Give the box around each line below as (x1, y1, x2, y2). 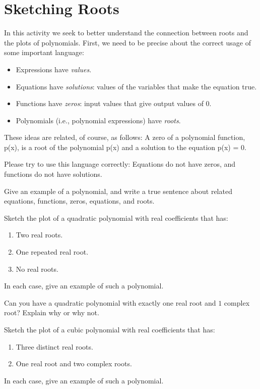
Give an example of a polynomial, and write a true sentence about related (4, 185, 232, 196)
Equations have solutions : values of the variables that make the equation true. (16, 81, 257, 91)
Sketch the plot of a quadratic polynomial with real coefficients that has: (4, 212, 228, 223)
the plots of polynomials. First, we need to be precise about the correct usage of (4, 37, 251, 47)
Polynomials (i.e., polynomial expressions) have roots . (16, 115, 181, 125)
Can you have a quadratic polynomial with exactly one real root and (4, 297, 216, 308)
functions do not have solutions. (4, 169, 102, 179)
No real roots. (16, 263, 58, 274)
